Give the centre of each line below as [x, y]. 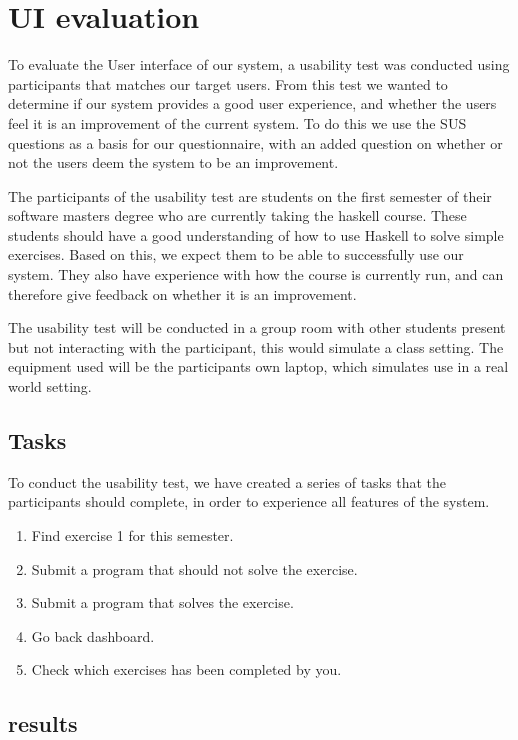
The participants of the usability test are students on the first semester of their [250, 195]
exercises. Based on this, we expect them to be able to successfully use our [236, 254]
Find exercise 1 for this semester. [132, 535]
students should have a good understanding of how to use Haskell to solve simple [256, 234]
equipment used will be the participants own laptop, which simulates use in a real [258, 366]
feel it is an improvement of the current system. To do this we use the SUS [237, 122]
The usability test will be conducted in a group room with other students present [257, 327]
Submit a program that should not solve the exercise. [194, 568]
